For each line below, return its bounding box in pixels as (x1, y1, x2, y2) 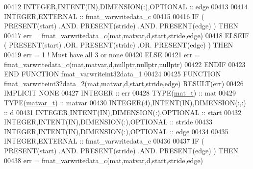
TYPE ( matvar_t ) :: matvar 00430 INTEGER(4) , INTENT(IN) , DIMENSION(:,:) (4, 97, 246, 107)
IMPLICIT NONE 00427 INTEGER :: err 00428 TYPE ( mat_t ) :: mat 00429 (4, 88, 236, 98)
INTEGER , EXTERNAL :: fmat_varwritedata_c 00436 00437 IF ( (4, 136, 204, 146)
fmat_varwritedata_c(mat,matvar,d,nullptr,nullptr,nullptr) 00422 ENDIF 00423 (4, 59, 246, 69)
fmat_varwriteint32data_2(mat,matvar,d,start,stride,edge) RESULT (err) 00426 (4, 78, 244, 88)
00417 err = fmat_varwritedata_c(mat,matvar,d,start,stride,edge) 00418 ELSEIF (4, 30, 250, 40)
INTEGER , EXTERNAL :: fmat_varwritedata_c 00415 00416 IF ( (4, 11, 204, 21)
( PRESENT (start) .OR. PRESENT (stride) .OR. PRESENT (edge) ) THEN (4, 40, 233, 50)
